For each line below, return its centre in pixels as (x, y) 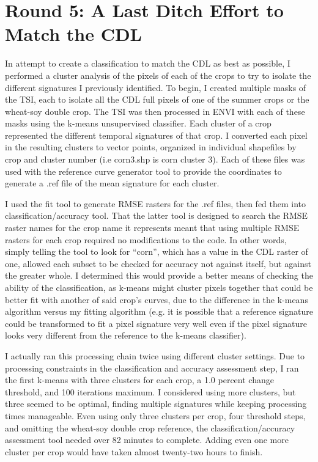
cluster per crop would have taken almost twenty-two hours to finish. (134, 451)
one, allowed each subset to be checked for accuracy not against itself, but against (158, 263)
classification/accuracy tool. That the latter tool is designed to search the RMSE (157, 215)
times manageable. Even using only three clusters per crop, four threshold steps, (155, 415)
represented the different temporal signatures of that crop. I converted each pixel (156, 135)
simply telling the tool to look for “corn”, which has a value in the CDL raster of (157, 251)
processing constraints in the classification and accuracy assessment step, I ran (152, 368)
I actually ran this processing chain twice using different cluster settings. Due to (155, 355)
